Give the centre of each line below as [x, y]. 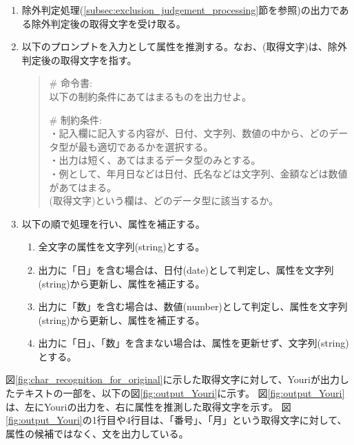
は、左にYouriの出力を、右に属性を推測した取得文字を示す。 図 [148, 406]
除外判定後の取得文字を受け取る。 [108, 23]
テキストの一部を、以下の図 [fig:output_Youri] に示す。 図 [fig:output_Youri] [180, 393]
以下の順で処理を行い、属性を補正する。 [113, 223]
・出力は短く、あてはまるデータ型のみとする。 [155, 160]
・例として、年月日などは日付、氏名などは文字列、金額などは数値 [198, 173]
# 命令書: [71, 83]
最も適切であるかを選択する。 [146, 146]
